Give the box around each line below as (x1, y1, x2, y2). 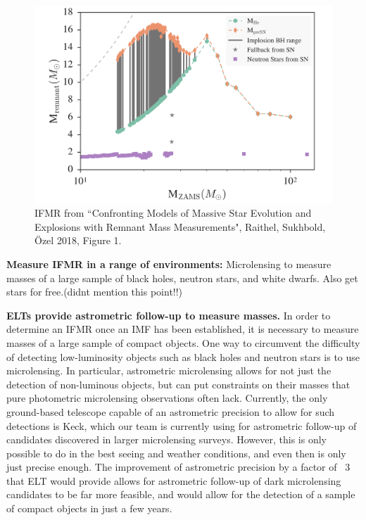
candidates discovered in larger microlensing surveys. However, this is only (6, 432, 327, 447)
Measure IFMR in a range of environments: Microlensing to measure (6, 256, 332, 271)
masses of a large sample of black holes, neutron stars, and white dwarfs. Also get (6, 270, 358, 285)
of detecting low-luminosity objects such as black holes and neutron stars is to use (6, 349, 360, 364)
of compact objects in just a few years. (6, 501, 172, 516)
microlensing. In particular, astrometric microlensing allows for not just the (6, 363, 332, 378)
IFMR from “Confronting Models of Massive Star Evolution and (34, 205, 312, 220)
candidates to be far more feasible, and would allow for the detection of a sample (6, 487, 355, 502)
